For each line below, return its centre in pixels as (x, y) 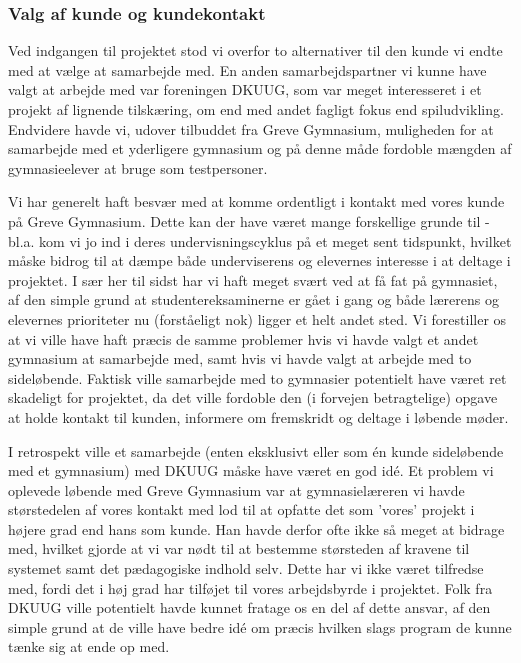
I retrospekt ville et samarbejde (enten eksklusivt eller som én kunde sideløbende (256, 450)
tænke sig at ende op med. (89, 646)
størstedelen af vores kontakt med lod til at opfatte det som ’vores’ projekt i (241, 509)
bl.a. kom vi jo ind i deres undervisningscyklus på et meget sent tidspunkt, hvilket (260, 240)
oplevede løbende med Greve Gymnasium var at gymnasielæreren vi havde (236, 489)
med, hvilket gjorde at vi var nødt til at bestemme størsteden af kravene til (239, 548)
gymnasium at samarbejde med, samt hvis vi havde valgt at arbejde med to (240, 358)
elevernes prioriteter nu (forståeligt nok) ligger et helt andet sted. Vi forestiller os (257, 318)
